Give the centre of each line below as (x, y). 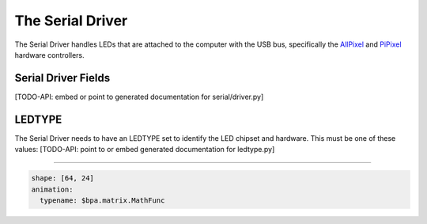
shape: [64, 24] (63, 178)
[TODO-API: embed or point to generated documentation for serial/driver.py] (139, 97)
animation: (52, 189)
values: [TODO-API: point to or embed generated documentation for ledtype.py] (145, 150)
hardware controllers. (49, 55)
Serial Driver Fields (62, 78)
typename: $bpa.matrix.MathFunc (102, 200)
